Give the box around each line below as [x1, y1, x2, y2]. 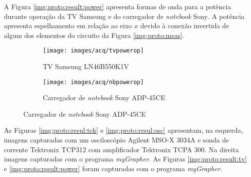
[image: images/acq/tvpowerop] [43, 47, 144, 54]
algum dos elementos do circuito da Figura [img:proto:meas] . [4, 30, 184, 40]
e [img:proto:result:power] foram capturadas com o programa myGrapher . [4, 163, 222, 173]
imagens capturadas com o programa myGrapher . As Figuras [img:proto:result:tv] [4, 154, 247, 164]
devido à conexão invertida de [140, 20, 229, 31]
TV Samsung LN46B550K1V [43, 61, 129, 71]
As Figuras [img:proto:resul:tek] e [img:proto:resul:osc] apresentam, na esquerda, [4, 125, 243, 135]
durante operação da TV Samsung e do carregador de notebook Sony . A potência [4, 11, 245, 21]
